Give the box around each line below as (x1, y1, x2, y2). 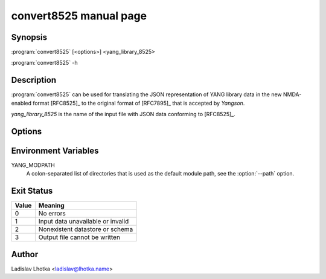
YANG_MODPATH (11, 162, 56, 169)
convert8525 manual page (11, 9, 147, 22)
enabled (11, 99, 31, 107)
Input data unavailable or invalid (38, 217, 129, 226)
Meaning (38, 202, 65, 210)
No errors (38, 209, 66, 218)
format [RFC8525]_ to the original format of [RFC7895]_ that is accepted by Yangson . (32, 99, 245, 107)
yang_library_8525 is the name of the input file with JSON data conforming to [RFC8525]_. (11, 111, 235, 118)
